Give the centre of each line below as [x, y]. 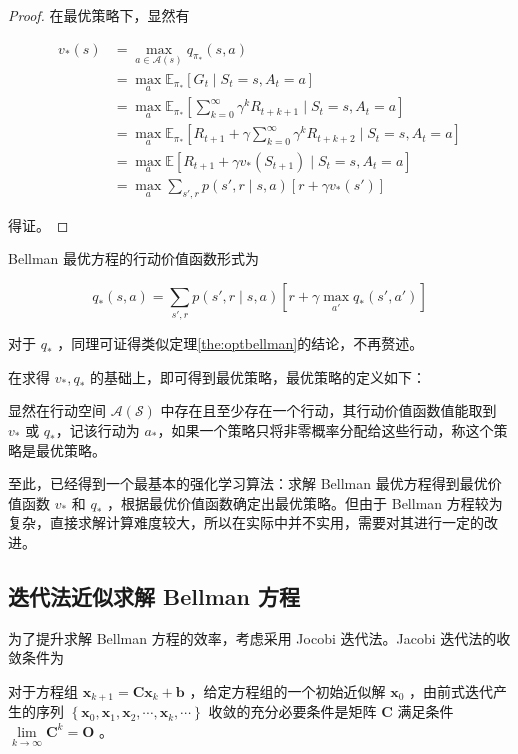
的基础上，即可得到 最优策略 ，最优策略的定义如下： [257, 376]
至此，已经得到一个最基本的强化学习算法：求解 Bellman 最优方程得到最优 [248, 483]
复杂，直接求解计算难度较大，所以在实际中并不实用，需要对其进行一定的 [246, 522]
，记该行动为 [97, 429]
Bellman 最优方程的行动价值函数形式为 [134, 258]
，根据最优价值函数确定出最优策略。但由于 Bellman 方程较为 [305, 502]
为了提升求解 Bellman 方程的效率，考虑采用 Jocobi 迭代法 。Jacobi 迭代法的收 [259, 637]
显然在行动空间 [57, 410]
